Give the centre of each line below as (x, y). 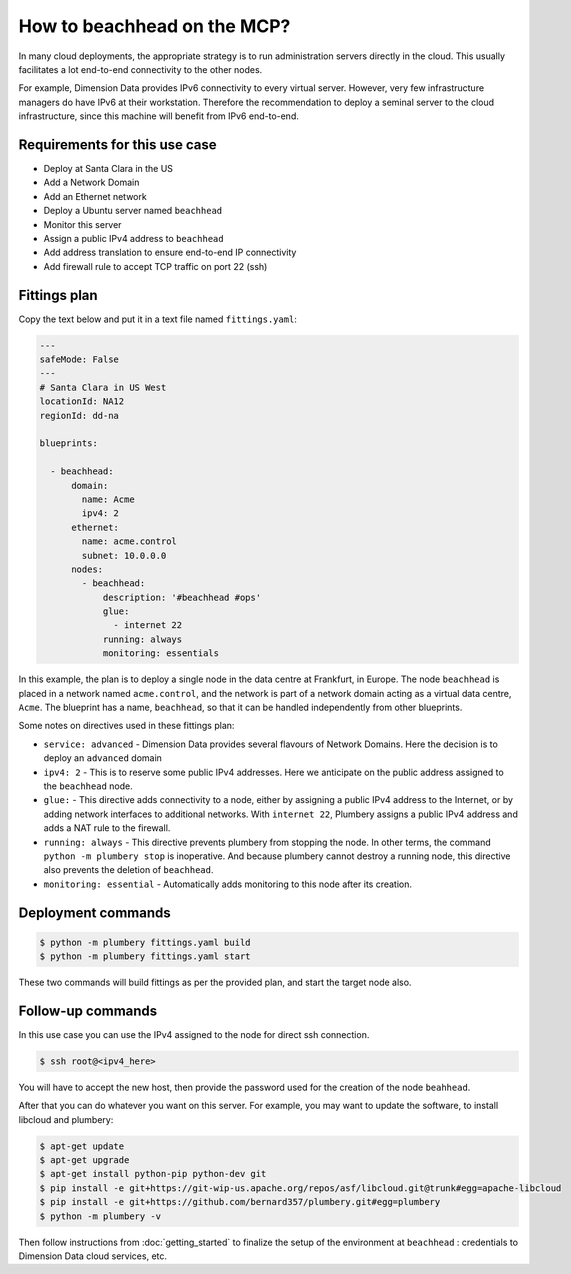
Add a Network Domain (91, 182)
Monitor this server (82, 224)
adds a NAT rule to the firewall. (107, 828)
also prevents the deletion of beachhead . (128, 870)
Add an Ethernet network (95, 196)
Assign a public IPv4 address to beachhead (133, 238)
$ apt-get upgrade (84, 1160)
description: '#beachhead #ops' (182, 597)
